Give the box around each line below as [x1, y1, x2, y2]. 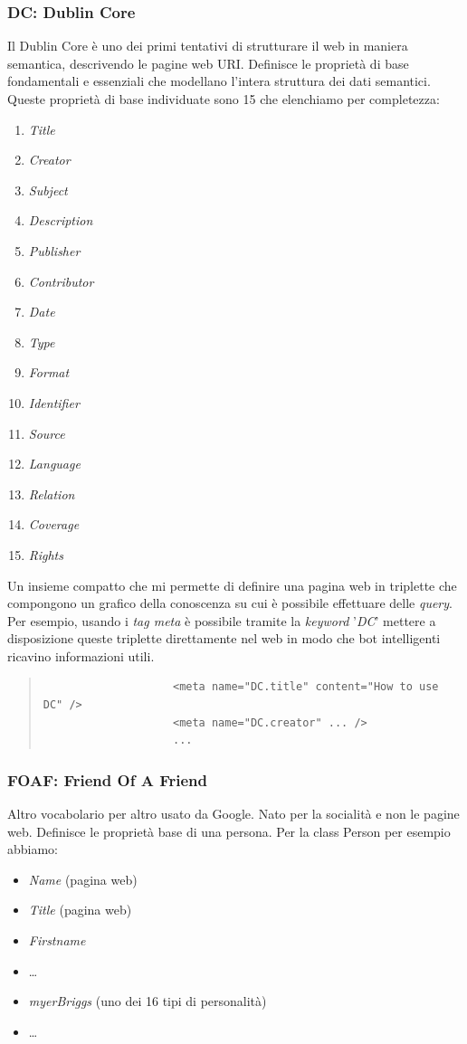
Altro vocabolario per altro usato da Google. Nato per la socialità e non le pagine [7, 804, 460, 823]
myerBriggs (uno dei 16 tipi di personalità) [28, 992, 267, 1011]
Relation [28, 484, 75, 503]
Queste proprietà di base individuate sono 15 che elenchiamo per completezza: [7, 90, 440, 108]
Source [28, 423, 65, 442]
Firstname [28, 931, 86, 950]
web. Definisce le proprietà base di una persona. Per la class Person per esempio [7, 821, 451, 840]
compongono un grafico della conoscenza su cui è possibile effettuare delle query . [7, 593, 453, 612]
